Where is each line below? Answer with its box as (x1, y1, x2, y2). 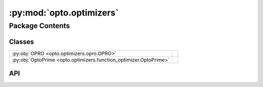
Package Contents (9, 21, 70, 30)
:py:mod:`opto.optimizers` (9, 7, 119, 18)
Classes (9, 37, 34, 46)
